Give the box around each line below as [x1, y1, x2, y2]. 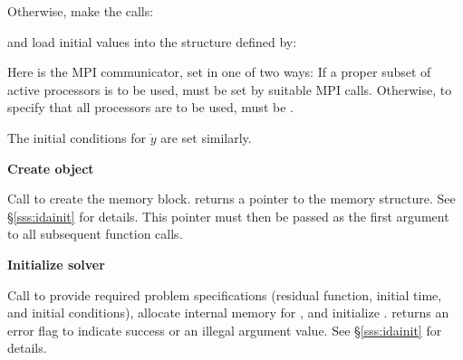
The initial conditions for [7, 128, 146, 147]
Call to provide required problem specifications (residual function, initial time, [7, 285, 442, 304]
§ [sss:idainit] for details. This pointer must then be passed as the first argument [7, 206, 449, 225]
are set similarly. [160, 128, 252, 147]
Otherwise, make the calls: [7, 2, 154, 20]
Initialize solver [7, 254, 105, 273]
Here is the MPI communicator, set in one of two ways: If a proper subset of [7, 62, 431, 81]
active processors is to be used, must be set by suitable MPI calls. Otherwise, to [7, 80, 452, 99]
